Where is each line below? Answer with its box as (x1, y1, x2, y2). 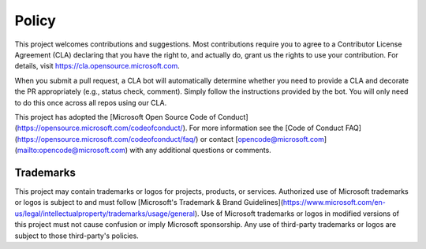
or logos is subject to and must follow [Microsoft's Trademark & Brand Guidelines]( (14, 198, 284, 207)
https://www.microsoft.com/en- (282, 198, 386, 207)
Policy (14, 12, 57, 29)
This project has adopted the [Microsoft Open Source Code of (14, 112, 216, 121)
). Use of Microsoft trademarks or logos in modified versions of (194, 209, 400, 218)
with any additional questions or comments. (129, 146, 271, 155)
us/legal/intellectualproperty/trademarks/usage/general (14, 209, 195, 218)
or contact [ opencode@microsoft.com (200, 134, 325, 143)
